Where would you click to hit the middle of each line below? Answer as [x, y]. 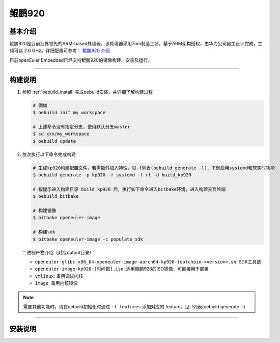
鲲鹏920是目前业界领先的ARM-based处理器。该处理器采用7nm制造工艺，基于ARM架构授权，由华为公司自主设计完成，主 [136, 44]
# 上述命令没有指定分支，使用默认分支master [82, 127]
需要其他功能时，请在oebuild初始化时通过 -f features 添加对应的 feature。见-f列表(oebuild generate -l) [134, 306]
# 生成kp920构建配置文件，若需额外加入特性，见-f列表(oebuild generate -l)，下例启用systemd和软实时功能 [154, 168]
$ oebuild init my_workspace [69, 113]
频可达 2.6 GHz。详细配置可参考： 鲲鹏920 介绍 [60, 50]
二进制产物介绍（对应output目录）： [59, 252]
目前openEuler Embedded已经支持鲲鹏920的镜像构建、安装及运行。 [81, 60]
